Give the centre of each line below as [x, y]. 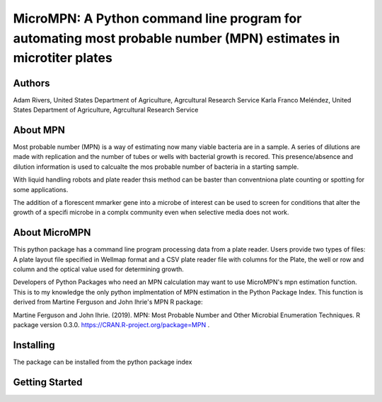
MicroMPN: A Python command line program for [157, 18]
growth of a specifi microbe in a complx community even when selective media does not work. [151, 213]
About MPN [39, 130]
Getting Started [48, 382]
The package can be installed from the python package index [103, 362]
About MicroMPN [52, 233]
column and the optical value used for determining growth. [98, 269]
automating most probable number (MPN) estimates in [176, 38]
